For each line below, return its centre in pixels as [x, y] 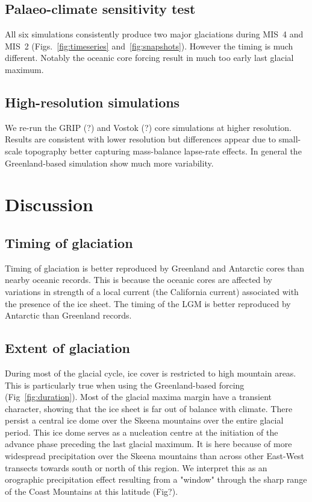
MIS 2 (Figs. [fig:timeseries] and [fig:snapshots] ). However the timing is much [149, 46]
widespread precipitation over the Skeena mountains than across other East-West [155, 456]
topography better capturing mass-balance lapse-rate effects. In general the [163, 151]
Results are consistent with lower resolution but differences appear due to [140, 139]
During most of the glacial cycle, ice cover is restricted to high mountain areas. [151, 373]
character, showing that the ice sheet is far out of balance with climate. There [149, 408]
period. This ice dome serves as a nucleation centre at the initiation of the [142, 432]
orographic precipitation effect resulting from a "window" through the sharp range [156, 479]
